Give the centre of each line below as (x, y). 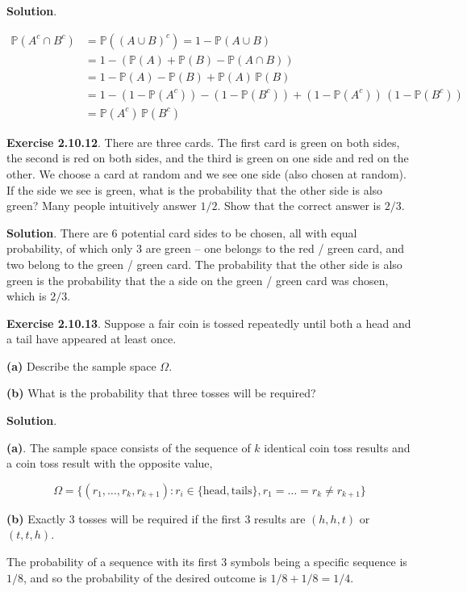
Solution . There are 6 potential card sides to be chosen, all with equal (182, 232)
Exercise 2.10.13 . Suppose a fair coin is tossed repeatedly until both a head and (209, 323)
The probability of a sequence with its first (112, 562)
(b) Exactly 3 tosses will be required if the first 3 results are (156, 518)
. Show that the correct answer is (299, 206)
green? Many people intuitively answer (102, 206)
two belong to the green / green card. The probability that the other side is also (204, 264)
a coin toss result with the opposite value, (110, 463)
